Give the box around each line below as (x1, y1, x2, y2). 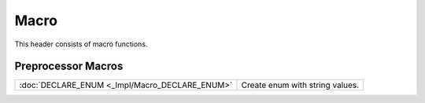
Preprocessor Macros (14, 60, 124, 73)
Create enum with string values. (241, 79, 360, 90)
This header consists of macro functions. (14, 39, 148, 49)
